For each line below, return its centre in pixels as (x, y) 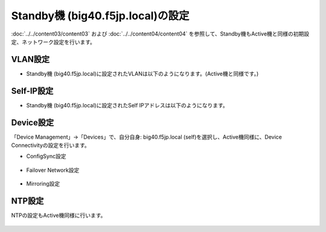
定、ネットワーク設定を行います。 (53, 42)
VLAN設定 (30, 59)
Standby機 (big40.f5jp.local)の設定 (100, 16)
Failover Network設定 (53, 170)
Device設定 (33, 123)
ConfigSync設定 (46, 156)
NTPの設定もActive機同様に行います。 (59, 215)
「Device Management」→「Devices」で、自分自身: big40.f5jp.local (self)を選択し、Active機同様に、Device (146, 137)
